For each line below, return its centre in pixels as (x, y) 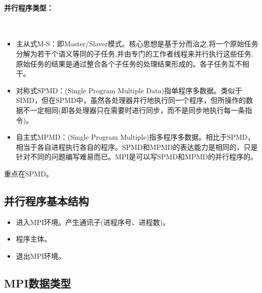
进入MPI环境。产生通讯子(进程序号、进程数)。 (93, 222)
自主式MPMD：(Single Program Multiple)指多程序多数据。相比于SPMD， (135, 137)
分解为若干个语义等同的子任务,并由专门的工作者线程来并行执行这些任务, (135, 53)
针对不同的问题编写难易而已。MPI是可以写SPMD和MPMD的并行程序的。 (137, 157)
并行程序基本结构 (46, 200)
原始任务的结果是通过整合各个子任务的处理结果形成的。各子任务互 (125, 63)
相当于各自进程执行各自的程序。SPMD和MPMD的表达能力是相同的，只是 (137, 146)
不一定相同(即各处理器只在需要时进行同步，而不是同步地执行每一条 (134, 110)
